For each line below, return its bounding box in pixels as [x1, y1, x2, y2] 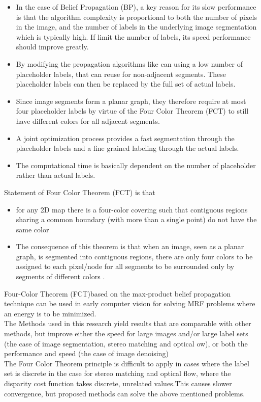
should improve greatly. [16, 41, 89, 52]
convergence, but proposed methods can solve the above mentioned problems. [4, 388, 245, 398]
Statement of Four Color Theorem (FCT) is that [4, 186, 155, 197]
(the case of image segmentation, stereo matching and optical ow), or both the [4, 338, 248, 349]
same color [16, 224, 49, 234]
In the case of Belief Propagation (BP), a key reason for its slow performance [16, 2, 256, 12]
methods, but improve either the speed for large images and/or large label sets [4, 328, 248, 339]
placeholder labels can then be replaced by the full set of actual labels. [16, 78, 236, 89]
